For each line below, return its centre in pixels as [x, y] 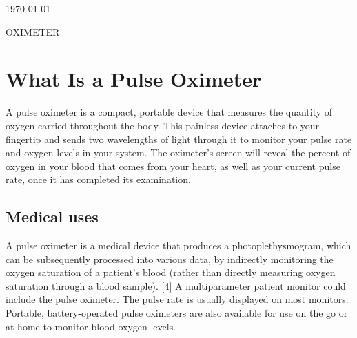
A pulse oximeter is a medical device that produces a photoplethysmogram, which [178, 245]
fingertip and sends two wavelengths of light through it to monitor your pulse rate [179, 139]
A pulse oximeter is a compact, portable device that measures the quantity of [169, 112]
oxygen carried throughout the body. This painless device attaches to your [163, 125]
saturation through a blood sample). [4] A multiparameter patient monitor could [176, 285]
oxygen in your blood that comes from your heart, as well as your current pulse [173, 166]
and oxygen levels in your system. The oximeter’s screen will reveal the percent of [178, 152]
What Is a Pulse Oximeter [134, 79]
